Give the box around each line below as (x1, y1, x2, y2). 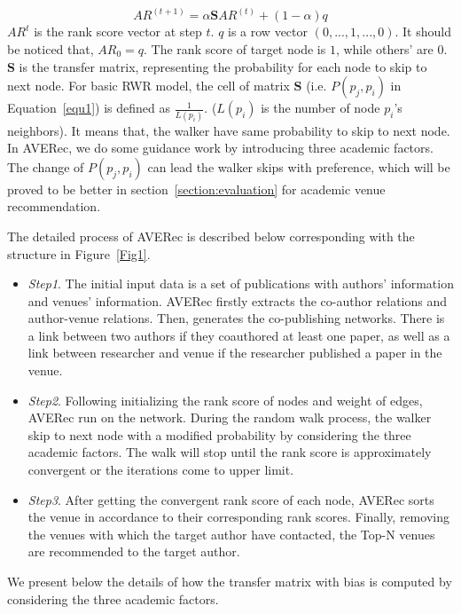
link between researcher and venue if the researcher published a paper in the (27, 343, 442, 362)
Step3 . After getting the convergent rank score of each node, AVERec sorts (27, 490, 434, 508)
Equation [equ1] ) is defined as (7, 98, 170, 117)
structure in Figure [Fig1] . (7, 244, 151, 263)
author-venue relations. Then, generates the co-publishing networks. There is (27, 309, 445, 327)
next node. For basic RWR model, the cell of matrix (7, 76, 290, 95)
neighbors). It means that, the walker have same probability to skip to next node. (7, 121, 450, 139)
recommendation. (7, 197, 101, 216)
